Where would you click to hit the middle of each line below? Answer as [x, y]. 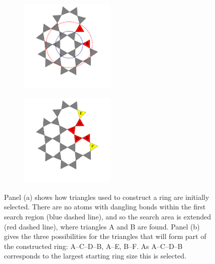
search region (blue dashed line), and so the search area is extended [108, 216]
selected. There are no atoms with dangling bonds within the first [105, 207]
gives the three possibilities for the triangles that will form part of [105, 236]
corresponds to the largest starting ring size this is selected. [95, 256]
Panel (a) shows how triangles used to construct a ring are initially [107, 197]
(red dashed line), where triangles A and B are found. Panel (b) [102, 226]
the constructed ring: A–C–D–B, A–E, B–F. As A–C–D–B [93, 246]
